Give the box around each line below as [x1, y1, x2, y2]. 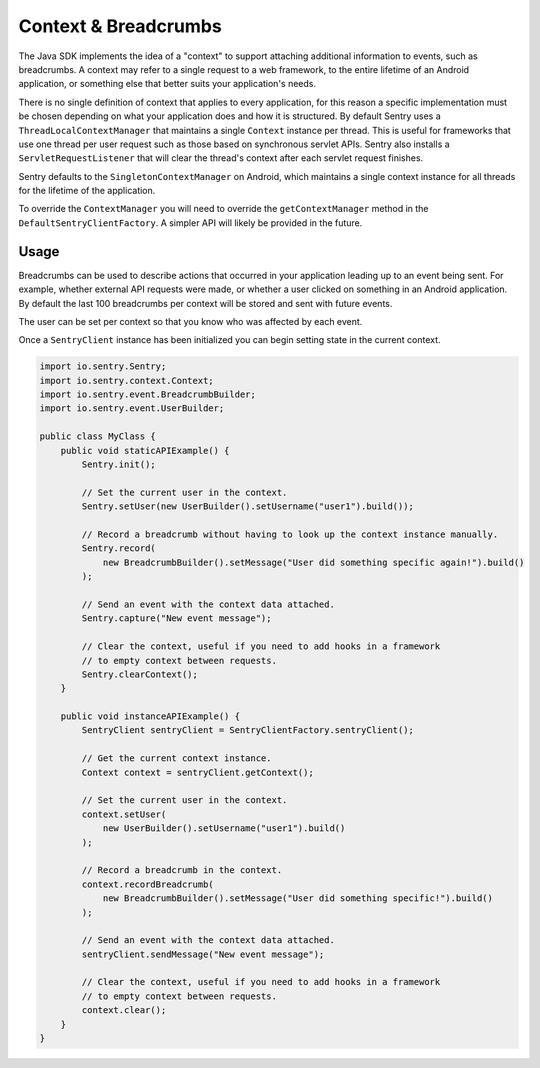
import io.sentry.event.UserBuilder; [39, 403, 225, 414]
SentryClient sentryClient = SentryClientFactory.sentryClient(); [81, 725, 415, 736]
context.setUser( [81, 808, 167, 820]
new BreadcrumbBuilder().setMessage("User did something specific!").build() [102, 893, 494, 904]
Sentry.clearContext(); [81, 668, 199, 680]
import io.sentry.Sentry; [39, 361, 167, 372]
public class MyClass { [39, 431, 157, 442]
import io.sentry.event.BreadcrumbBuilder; [39, 389, 257, 400]
